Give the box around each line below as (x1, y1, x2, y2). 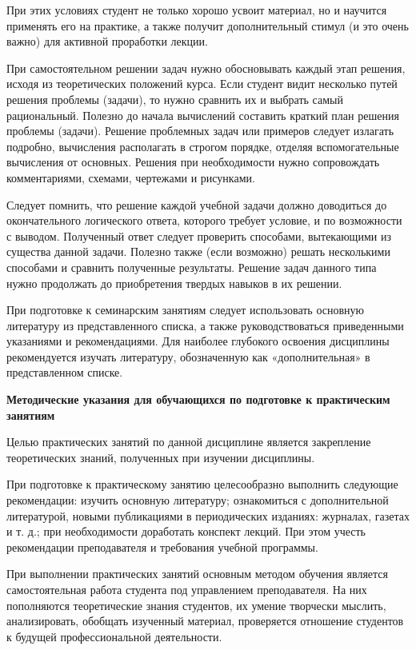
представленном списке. (6, 364, 123, 381)
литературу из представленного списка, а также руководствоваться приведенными (6, 317, 404, 333)
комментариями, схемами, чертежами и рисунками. (6, 169, 255, 185)
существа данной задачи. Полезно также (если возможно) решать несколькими (6, 243, 390, 260)
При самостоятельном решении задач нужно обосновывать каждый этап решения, (6, 59, 406, 76)
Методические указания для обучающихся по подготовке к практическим (6, 391, 390, 408)
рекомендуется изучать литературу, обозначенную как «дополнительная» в (6, 348, 370, 365)
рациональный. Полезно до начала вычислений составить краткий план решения (6, 106, 399, 123)
